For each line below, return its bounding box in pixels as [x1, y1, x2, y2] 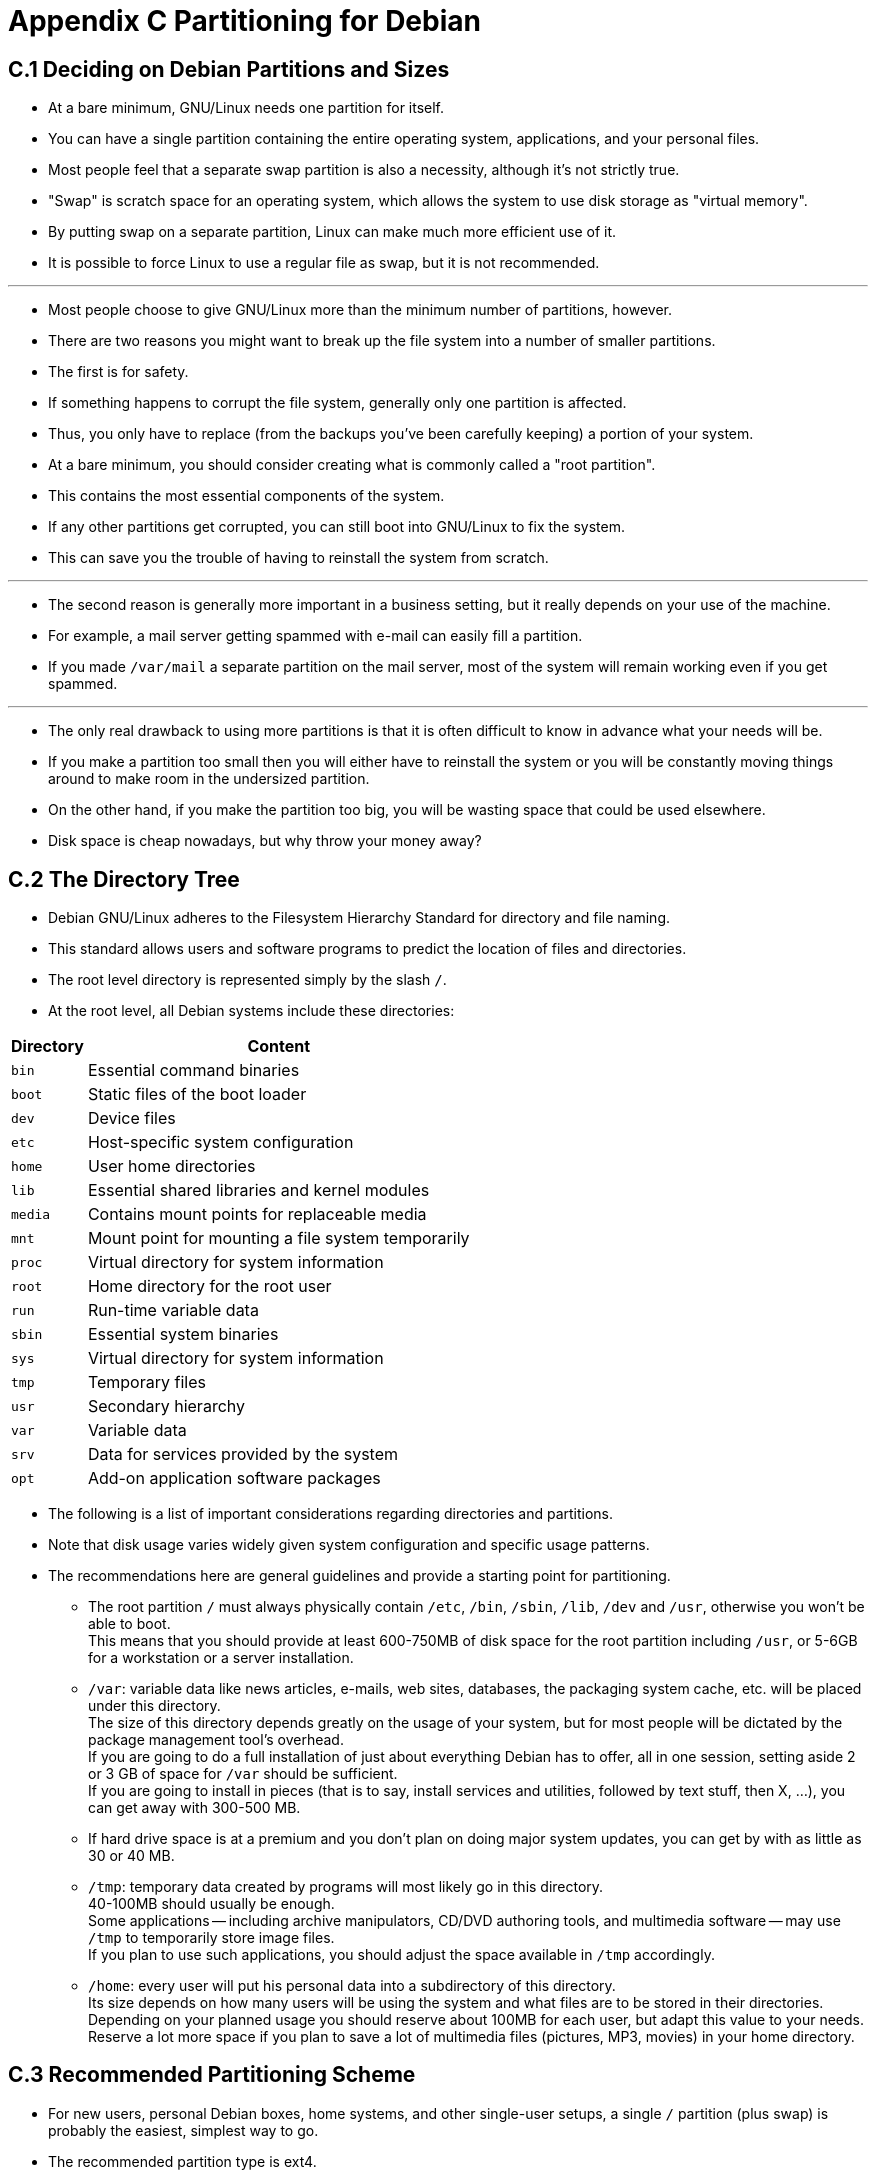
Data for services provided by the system [87, 1444, 399, 1465]
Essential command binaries [87, 1060, 300, 1081]
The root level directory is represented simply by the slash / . [48, 971, 447, 989]
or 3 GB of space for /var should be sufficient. [88, 1765, 398, 1783]
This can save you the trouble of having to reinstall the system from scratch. [48, 549, 549, 567]
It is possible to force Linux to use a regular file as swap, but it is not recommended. [48, 254, 600, 272]
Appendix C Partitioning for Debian [8, 4, 481, 38]
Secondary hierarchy [87, 1396, 245, 1417]
